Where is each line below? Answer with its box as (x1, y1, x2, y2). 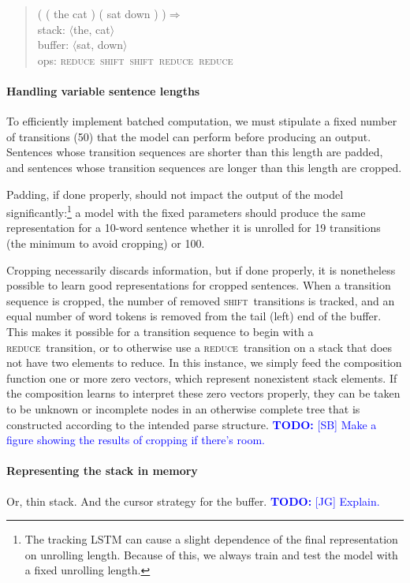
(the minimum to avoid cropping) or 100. (6, 234, 205, 251)
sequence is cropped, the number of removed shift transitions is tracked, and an (6, 292, 395, 308)
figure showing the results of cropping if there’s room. (6, 432, 265, 448)
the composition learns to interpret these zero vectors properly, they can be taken (6, 385, 401, 402)
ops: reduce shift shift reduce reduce (37, 51, 233, 68)
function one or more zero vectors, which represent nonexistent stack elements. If (6, 369, 397, 386)
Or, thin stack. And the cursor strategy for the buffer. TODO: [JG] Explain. (6, 492, 380, 509)
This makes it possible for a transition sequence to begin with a (6, 323, 314, 339)
